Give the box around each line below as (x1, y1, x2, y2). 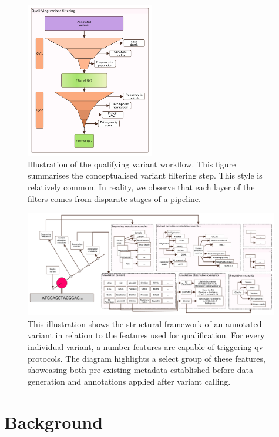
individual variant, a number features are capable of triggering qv (28, 340, 263, 352)
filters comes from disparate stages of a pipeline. (28, 192, 201, 204)
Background (4, 409, 103, 433)
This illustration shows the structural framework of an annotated (28, 317, 262, 330)
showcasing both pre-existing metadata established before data (28, 364, 253, 376)
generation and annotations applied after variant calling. (28, 375, 231, 387)
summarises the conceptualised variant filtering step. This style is (28, 169, 263, 181)
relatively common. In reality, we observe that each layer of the (28, 180, 255, 193)
